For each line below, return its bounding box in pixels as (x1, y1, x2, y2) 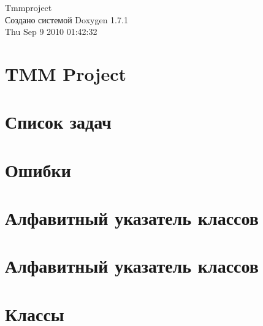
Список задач (5, 109, 112, 134)
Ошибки (5, 157, 71, 182)
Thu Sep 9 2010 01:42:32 (5, 25, 97, 38)
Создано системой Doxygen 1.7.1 (5, 13, 128, 26)
